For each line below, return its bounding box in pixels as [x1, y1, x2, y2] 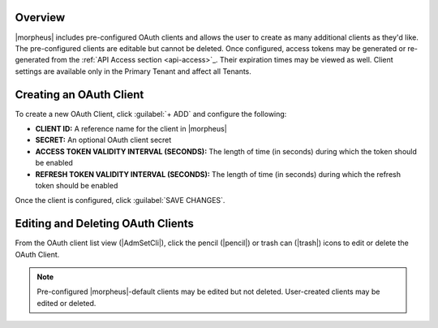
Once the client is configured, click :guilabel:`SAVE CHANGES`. [15, 196, 225, 205]
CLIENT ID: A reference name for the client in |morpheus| [35, 123, 227, 133]
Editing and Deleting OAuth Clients [15, 217, 195, 231]
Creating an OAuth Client [15, 88, 144, 101]
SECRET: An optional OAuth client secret [35, 135, 172, 145]
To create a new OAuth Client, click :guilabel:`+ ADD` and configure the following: [15, 109, 287, 119]
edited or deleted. [36, 298, 97, 308]
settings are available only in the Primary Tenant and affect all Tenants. [15, 66, 251, 76]
